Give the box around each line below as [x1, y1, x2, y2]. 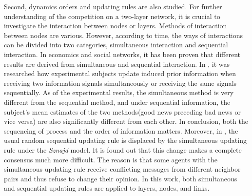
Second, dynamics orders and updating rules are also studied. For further [4, 1, 222, 11]
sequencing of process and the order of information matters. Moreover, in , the [4, 125, 238, 136]
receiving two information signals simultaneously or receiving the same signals [4, 78, 237, 88]
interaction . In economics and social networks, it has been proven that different [4, 49, 241, 59]
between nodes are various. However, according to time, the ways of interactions [4, 30, 243, 40]
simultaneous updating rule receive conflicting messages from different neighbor [4, 164, 241, 174]
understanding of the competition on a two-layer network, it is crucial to [4, 11, 220, 21]
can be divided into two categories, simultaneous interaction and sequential [4, 39, 228, 50]
